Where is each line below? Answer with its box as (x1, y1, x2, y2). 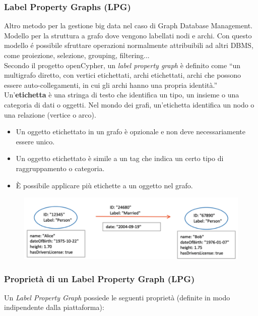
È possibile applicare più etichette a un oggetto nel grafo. (16, 180, 193, 190)
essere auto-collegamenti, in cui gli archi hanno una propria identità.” (4, 79, 218, 90)
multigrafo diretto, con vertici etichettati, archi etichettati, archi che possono (4, 70, 241, 80)
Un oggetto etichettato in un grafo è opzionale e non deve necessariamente (16, 126, 245, 137)
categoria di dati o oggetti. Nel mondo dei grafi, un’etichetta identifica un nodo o (4, 99, 254, 110)
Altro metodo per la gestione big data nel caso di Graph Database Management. (4, 20, 252, 31)
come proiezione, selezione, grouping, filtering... (4, 50, 150, 60)
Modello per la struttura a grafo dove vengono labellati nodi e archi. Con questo (4, 30, 252, 40)
